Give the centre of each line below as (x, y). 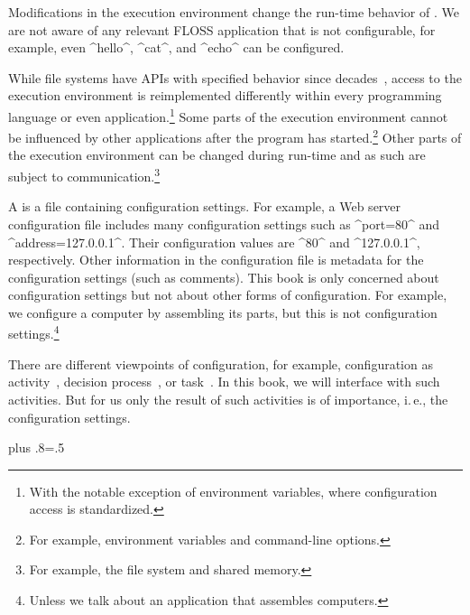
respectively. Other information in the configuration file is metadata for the (216, 260)
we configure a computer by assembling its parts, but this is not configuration (223, 312)
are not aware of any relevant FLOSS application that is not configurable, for (222, 29)
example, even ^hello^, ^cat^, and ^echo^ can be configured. (176, 47)
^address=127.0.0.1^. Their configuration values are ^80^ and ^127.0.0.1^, (214, 242)
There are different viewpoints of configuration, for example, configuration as (221, 363)
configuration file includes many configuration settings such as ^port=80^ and (224, 224)
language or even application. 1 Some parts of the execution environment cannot (228, 115)
